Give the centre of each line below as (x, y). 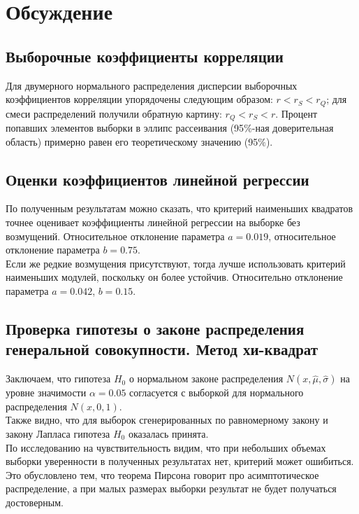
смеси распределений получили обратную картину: (114, 113)
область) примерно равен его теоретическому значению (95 (132, 141)
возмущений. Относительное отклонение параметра (115, 236)
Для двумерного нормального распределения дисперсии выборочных (152, 85)
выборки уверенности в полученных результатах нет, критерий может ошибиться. (180, 461)
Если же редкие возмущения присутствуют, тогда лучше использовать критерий (176, 263)
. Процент (296, 113)
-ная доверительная (293, 128)
